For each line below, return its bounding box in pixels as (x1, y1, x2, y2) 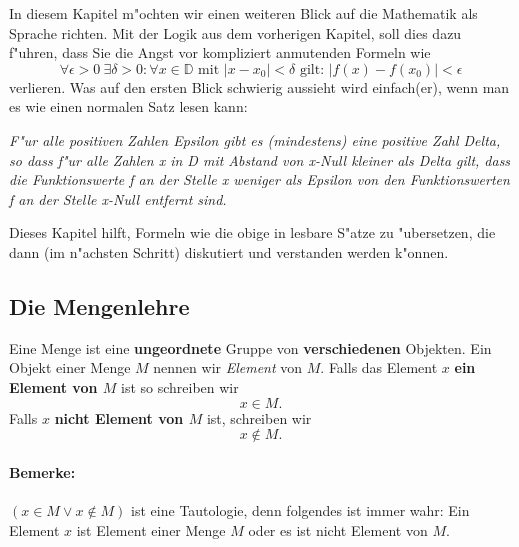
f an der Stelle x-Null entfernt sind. (9, 188, 227, 209)
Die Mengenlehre (9, 290, 190, 321)
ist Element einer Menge (76, 519, 226, 540)
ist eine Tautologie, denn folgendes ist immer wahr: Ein (131, 499, 470, 520)
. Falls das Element (320, 357, 438, 378)
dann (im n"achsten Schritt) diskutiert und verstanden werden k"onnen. (9, 241, 449, 262)
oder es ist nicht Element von (248, 519, 428, 540)
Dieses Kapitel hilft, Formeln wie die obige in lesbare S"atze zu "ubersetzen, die (9, 222, 496, 243)
